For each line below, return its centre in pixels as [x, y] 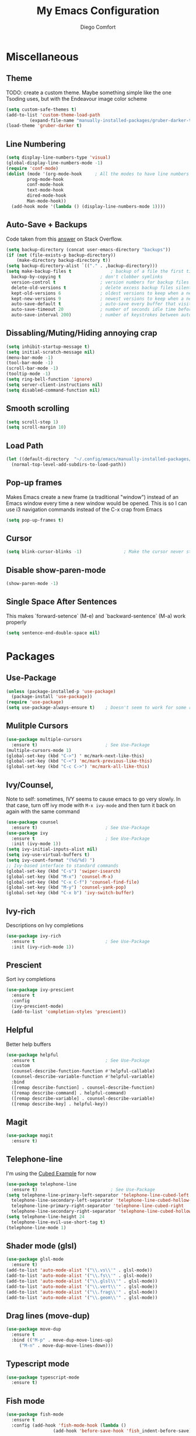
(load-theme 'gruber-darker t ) [44, 126]
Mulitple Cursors [37, 726]
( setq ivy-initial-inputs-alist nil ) [52, 849]
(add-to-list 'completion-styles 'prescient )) [69, 1011]
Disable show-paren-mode [56, 570]
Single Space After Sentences [62, 602]
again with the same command [43, 811]
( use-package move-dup [34, 1329]
